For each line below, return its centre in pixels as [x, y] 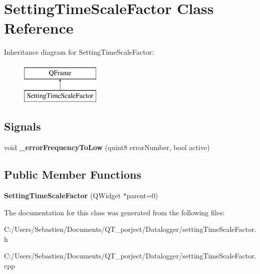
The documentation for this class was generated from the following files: [114, 212]
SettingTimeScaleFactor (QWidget [62, 195]
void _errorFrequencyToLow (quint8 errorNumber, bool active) [107, 147]
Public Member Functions [73, 174]
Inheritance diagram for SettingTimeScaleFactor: [79, 52]
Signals [23, 126]
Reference [39, 28]
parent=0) [142, 195]
